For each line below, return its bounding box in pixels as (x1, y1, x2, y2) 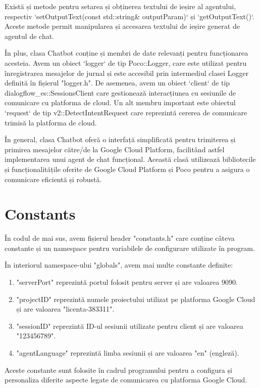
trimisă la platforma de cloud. (5, 117, 97, 127)
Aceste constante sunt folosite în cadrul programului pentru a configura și (5, 364, 232, 375)
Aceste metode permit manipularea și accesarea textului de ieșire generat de (5, 21, 240, 31)
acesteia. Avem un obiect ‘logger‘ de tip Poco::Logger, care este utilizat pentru (5, 57, 247, 68)
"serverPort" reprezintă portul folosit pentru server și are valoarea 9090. (16, 277, 238, 287)
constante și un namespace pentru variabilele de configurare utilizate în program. (5, 242, 255, 253)
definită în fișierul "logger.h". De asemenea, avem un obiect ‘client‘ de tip (5, 77, 230, 88)
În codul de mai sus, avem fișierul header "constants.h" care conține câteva (5, 233, 235, 243)
